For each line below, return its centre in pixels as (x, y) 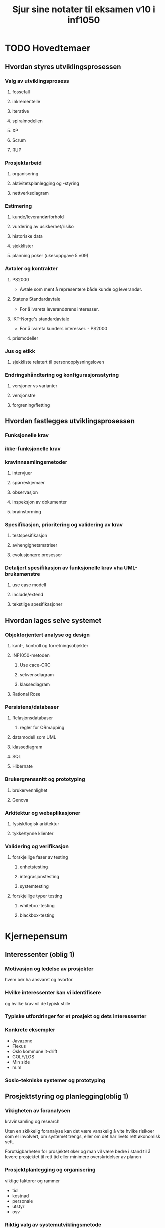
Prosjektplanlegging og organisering (50, 1170)
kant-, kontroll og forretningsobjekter (50, 646)
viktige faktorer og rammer (33, 1181)
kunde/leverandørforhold (38, 217)
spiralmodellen (28, 121)
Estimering (19, 206)
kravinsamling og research (32, 1122)
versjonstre (24, 395)
